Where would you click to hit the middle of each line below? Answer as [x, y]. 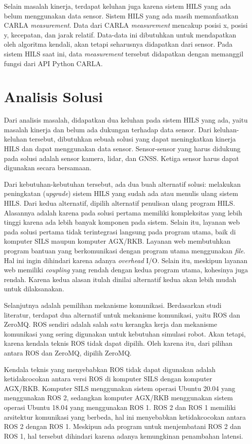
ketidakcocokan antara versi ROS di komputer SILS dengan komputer [108, 379]
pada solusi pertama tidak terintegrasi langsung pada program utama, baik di [120, 231]
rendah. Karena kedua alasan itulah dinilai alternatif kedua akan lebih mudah [120, 279]
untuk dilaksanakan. [34, 289]
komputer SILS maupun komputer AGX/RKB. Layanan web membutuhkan [117, 241]
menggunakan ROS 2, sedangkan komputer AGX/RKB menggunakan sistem [118, 398]
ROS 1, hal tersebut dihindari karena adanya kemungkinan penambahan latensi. [124, 435]
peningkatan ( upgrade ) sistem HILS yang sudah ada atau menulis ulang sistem [121, 193]
